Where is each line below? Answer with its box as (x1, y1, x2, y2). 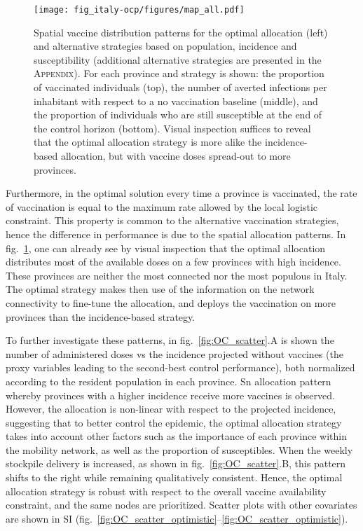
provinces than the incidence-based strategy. (6, 309, 196, 324)
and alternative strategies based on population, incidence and (34, 39, 297, 53)
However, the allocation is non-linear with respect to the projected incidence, (6, 401, 336, 416)
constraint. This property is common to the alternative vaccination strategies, (6, 213, 339, 228)
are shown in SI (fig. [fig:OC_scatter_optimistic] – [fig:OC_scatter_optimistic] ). (6, 511, 348, 525)
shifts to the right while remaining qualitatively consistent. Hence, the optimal (6, 470, 343, 485)
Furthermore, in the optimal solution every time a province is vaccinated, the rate (6, 186, 357, 200)
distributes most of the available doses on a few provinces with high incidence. (6, 254, 341, 269)
